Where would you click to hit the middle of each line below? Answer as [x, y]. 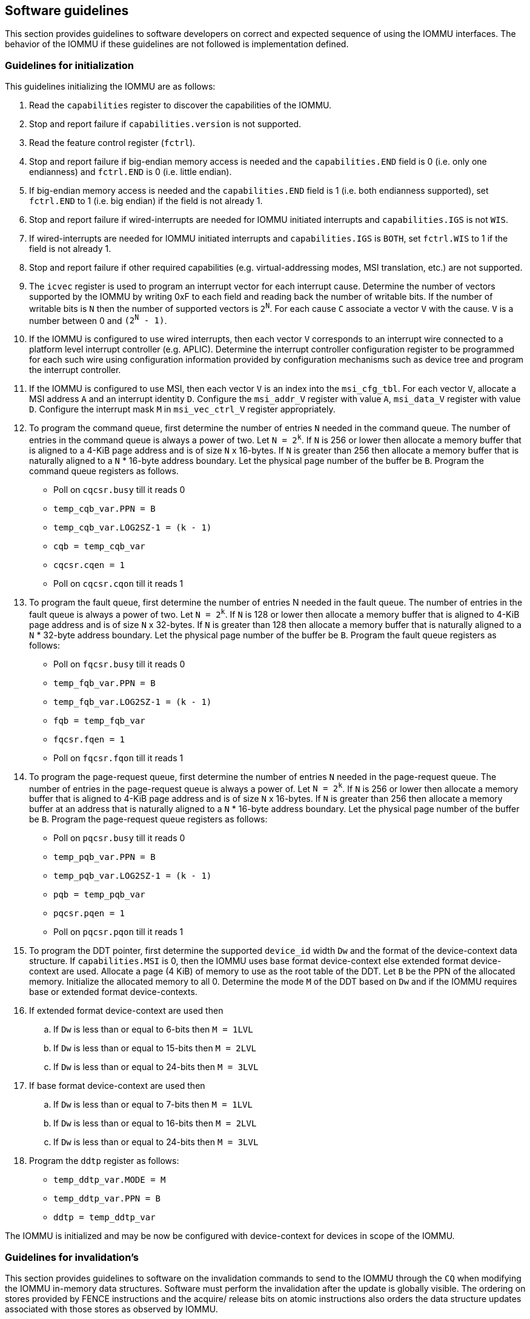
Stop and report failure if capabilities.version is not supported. [165, 124]
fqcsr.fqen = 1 [89, 739]
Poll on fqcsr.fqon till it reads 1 [118, 758]
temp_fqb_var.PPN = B [104, 683]
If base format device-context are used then [117, 1086]
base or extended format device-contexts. [113, 992]
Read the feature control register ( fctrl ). [112, 143]
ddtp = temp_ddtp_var [104, 1218]
